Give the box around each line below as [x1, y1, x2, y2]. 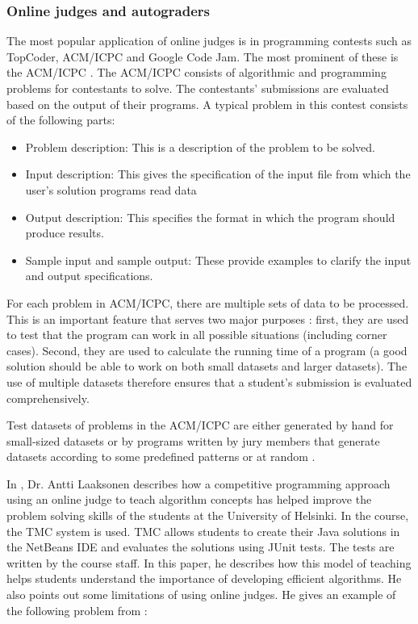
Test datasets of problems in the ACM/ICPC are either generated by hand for [6, 417, 394, 433]
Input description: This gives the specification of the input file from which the [25, 165, 411, 182]
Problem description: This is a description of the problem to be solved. [25, 138, 375, 155]
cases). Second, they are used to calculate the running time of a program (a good [6, 341, 408, 358]
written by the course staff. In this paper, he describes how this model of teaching [6, 554, 412, 571]
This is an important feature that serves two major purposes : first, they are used [6, 310, 409, 327]
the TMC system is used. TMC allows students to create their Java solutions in [6, 522, 400, 539]
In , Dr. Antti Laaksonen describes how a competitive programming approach [6, 475, 391, 492]
